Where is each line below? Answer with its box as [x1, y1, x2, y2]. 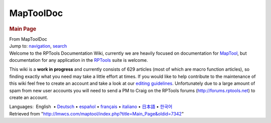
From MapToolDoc [9, 36, 48, 42]
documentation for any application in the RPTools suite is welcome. [9, 57, 148, 63]
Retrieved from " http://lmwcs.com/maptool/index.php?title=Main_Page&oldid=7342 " [9, 110, 184, 116]
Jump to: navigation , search [9, 43, 67, 49]
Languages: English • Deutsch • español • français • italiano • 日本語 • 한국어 [9, 103, 173, 110]
